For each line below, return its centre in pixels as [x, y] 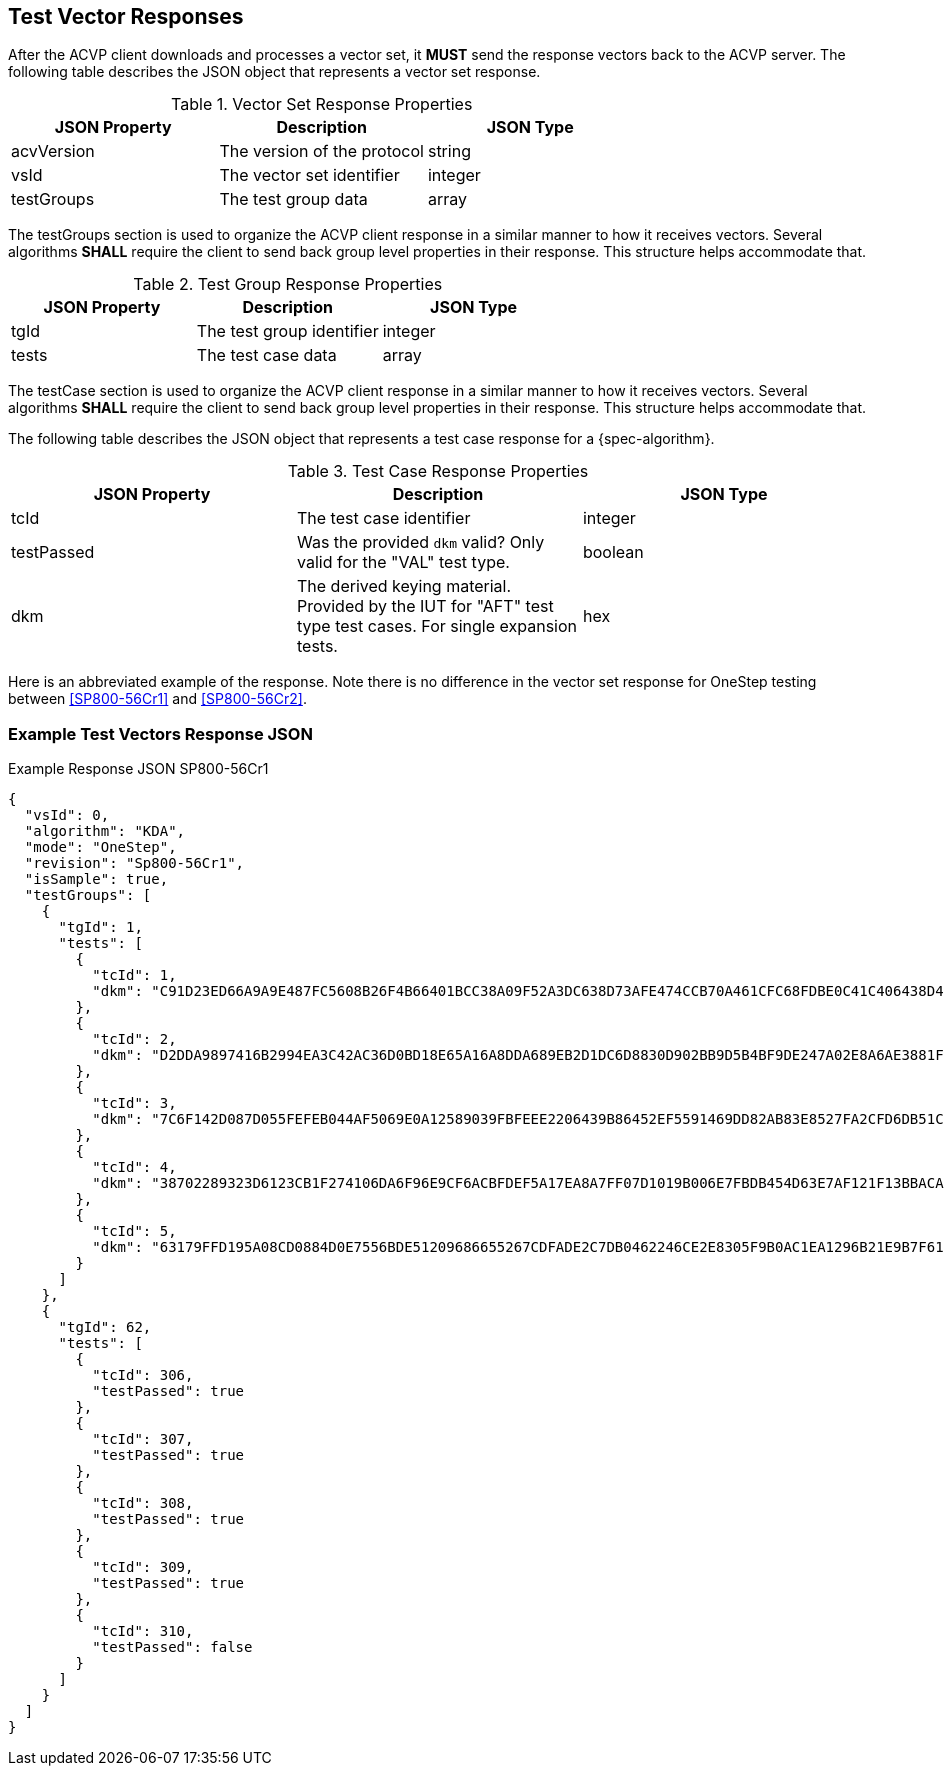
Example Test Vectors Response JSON [160, 733]
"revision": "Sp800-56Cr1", [134, 863]
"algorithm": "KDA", [105, 831]
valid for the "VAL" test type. [403, 562]
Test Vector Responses [126, 16]
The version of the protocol [321, 151]
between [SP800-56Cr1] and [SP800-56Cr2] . [157, 699]
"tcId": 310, [143, 1631]
